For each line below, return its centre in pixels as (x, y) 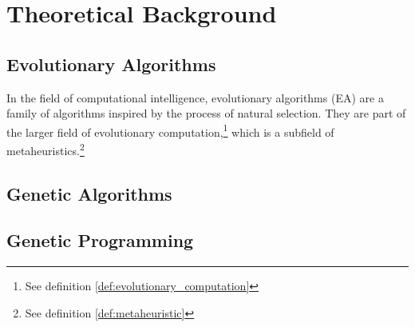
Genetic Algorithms (89, 193)
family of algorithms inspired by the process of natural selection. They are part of (206, 113)
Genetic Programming (100, 240)
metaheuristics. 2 (45, 149)
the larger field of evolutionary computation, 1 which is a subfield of (170, 130)
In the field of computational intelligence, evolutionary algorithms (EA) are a (195, 97)
